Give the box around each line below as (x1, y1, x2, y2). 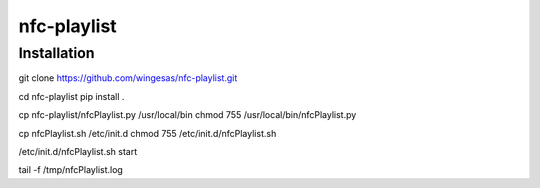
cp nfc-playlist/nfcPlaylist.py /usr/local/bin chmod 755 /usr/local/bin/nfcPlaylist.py (18, 109, 357, 121)
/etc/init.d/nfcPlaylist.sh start (18, 145, 138, 157)
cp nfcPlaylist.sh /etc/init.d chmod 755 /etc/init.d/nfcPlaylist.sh (18, 127, 277, 139)
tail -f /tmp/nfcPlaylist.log (18, 164, 124, 176)
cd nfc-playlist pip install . (18, 90, 125, 102)
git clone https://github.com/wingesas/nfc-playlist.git (18, 72, 238, 84)
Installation (18, 44, 95, 62)
